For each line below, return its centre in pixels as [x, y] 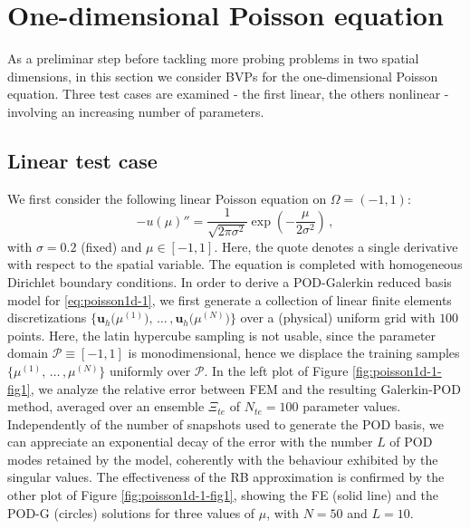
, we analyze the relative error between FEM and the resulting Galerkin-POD [245, 388]
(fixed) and [111, 246]
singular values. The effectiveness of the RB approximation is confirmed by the [226, 477]
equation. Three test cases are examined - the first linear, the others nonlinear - [228, 94]
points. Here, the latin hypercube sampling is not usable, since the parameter [222, 335]
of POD [411, 442]
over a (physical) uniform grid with [338, 317]
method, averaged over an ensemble [106, 406]
